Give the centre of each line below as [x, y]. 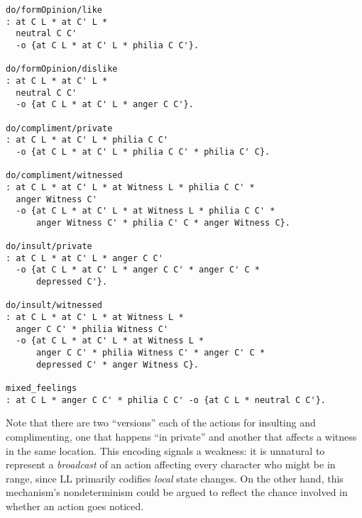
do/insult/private [49, 247]
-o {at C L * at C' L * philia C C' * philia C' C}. [143, 151]
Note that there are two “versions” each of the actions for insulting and [161, 423]
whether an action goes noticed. [75, 506]
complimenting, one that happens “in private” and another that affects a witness [181, 436]
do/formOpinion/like [54, 10]
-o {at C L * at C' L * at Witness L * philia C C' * [146, 211]
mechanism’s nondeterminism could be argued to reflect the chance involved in [177, 492]
